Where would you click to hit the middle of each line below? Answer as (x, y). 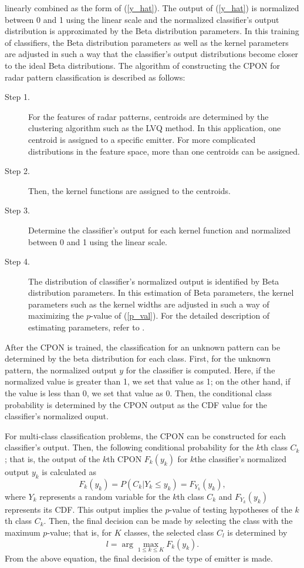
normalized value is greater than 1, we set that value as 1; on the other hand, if (148, 381)
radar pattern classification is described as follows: (95, 77)
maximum (23, 532)
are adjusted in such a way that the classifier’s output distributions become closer (152, 54)
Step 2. (17, 171)
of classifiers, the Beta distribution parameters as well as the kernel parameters (147, 42)
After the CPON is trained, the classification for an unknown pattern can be (143, 347)
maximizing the (56, 315)
